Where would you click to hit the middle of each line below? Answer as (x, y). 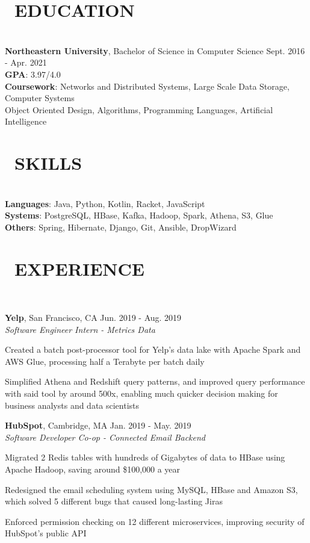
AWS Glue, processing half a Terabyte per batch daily (105, 361)
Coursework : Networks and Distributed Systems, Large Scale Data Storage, (147, 86)
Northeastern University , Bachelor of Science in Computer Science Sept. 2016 (155, 50)
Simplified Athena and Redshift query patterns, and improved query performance (155, 381)
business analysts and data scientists (72, 405)
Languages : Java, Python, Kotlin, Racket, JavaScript (105, 203)
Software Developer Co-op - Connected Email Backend (105, 437)
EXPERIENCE (79, 268)
